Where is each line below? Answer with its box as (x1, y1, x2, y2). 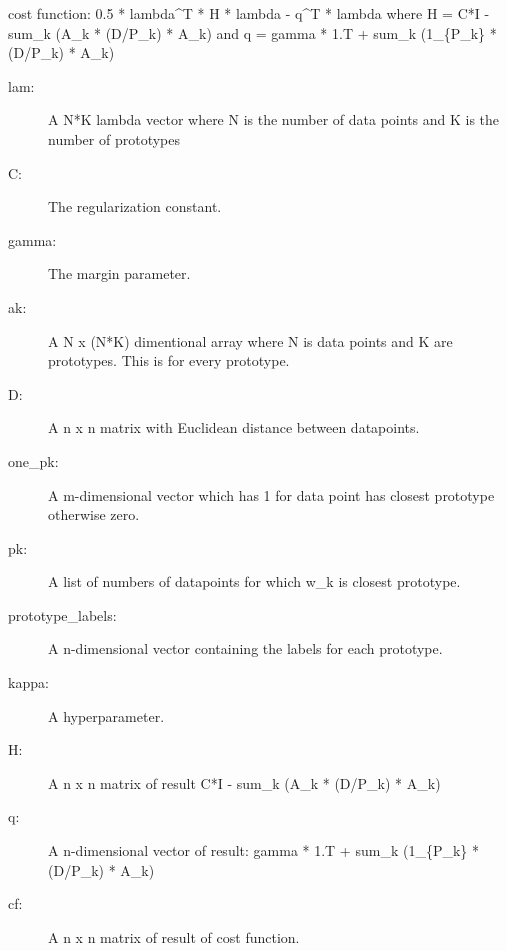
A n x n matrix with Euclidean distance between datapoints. (48, 417, 420, 438)
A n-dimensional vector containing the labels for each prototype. (48, 638, 443, 659)
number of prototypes (48, 128, 181, 149)
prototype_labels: (8, 604, 117, 625)
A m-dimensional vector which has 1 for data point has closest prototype (48, 484, 495, 505)
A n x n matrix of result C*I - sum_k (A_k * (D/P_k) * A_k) (48, 772, 441, 793)
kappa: (8, 672, 49, 693)
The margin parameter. (48, 263, 191, 284)
